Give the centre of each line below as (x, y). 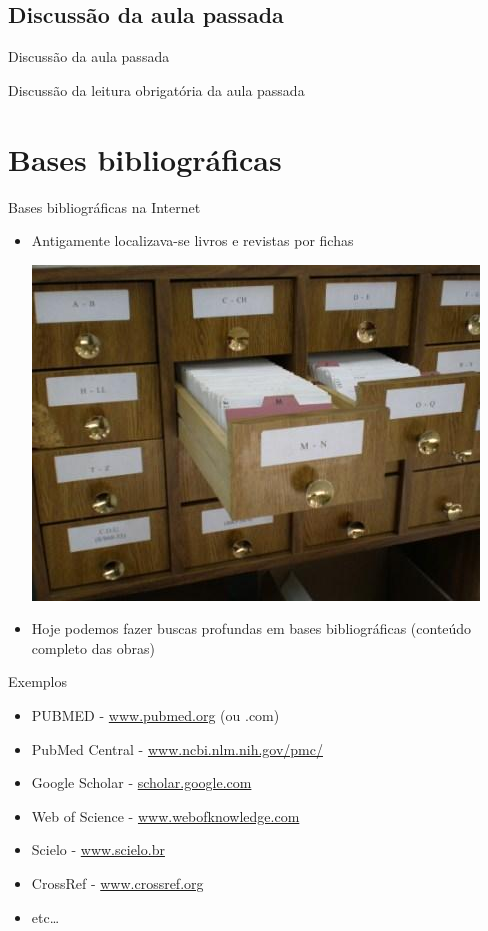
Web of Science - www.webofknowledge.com (165, 815)
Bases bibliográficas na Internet (104, 206)
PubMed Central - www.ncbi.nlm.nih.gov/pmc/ (177, 748)
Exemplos (37, 681)
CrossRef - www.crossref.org (117, 883)
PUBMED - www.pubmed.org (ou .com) (155, 715)
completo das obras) (93, 647)
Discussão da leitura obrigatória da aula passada (156, 89)
